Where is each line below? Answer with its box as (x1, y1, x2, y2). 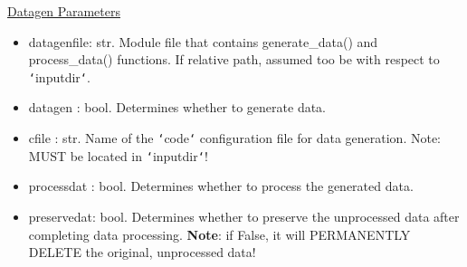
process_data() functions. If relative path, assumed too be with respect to (28, 50, 440, 69)
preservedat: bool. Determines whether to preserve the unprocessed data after (28, 206, 460, 225)
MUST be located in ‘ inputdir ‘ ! (28, 146, 208, 165)
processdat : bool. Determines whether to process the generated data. (28, 176, 414, 195)
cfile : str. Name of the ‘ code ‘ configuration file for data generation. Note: (28, 129, 441, 148)
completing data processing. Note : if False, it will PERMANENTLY (28, 224, 411, 243)
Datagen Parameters (7, 2, 120, 20)
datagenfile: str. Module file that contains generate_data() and (28, 32, 378, 51)
